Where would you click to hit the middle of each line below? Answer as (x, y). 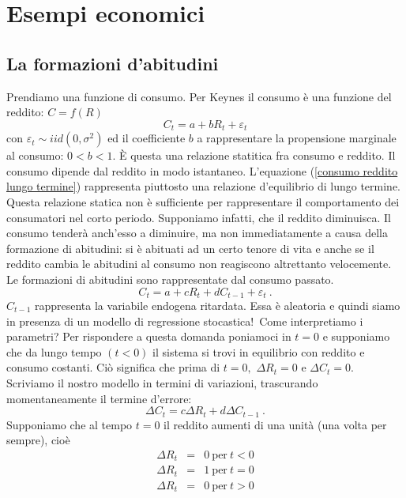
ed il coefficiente (147, 138)
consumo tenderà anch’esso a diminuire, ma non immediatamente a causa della (197, 233)
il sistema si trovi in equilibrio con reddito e (259, 351)
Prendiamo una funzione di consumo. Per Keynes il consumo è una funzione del (199, 96)
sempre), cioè (38, 440)
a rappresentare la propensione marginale (297, 138)
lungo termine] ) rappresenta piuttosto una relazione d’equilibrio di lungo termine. (204, 186)
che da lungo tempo (54, 351)
